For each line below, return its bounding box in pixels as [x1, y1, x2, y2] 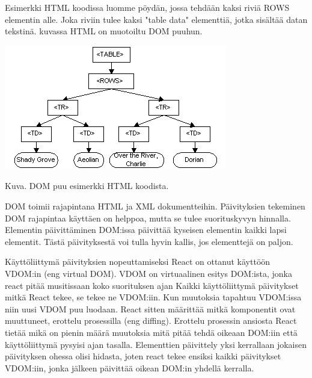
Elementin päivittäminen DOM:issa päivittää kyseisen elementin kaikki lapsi [5, 223, 287, 236]
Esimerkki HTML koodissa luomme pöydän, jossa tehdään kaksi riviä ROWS [5, 1, 290, 13]
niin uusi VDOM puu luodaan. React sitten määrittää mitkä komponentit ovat [5, 302, 296, 315]
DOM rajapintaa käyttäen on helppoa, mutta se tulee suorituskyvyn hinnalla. [5, 211, 291, 224]
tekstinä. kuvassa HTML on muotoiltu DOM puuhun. [5, 25, 203, 37]
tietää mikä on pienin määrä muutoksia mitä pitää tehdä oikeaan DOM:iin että [5, 326, 298, 338]
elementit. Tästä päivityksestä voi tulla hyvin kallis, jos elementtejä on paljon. [5, 235, 293, 247]
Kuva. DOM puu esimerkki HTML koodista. [5, 179, 169, 192]
